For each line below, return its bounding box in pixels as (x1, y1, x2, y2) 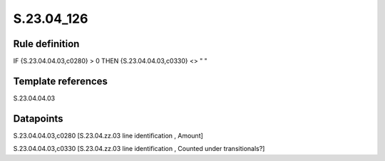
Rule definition (13, 38, 80, 50)
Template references (13, 75, 108, 87)
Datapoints (13, 113, 63, 125)
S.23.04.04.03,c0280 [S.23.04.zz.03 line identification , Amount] (13, 131, 203, 140)
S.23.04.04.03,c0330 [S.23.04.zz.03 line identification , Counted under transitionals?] (13, 145, 265, 153)
